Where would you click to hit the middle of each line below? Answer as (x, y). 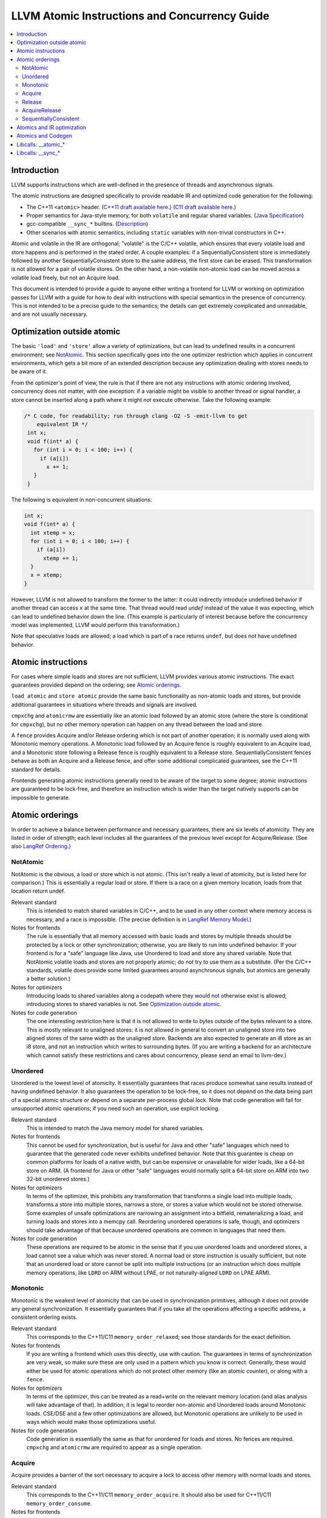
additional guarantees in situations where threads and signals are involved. (104, 704)
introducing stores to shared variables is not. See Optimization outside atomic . (124, 1004)
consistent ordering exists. (45, 1317)
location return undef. (38, 891)
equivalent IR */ (62, 424)
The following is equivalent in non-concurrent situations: (82, 499)
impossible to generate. (41, 797)
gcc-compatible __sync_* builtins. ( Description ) (87, 224)
